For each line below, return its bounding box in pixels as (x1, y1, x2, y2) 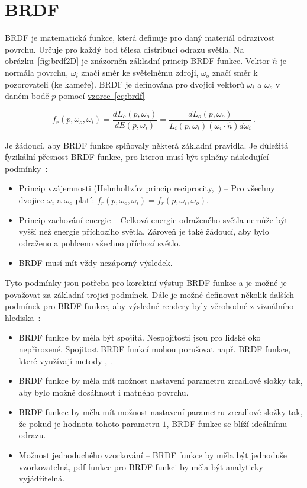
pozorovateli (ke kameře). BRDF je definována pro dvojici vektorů (5, 78, 244, 90)
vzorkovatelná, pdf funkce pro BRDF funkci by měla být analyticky (18, 460, 263, 473)
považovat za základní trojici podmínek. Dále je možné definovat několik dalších (5, 288, 295, 300)
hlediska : (5, 311, 41, 323)
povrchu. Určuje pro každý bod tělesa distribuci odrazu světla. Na (5, 43, 244, 55)
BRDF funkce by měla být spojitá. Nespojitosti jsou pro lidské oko (18, 331, 261, 343)
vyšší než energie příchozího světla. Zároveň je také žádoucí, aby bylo (18, 225, 269, 237)
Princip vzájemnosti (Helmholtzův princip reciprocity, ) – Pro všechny (18, 182, 275, 194)
